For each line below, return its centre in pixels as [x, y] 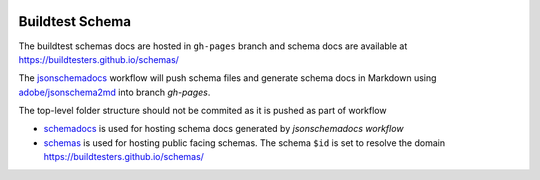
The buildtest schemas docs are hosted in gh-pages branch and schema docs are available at [213, 46]
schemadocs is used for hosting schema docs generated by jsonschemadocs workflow [223, 129]
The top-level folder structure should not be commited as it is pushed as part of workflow [202, 111]
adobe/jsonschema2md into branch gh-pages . [114, 92]
